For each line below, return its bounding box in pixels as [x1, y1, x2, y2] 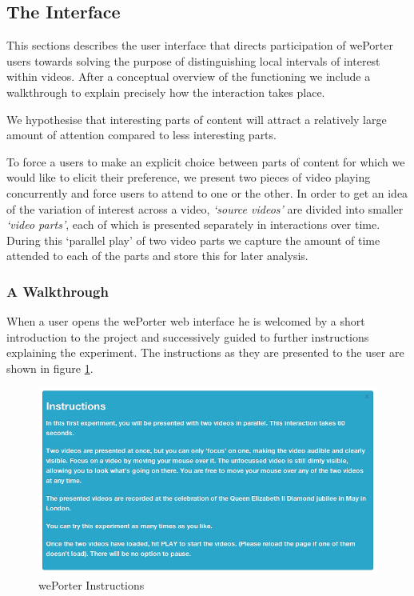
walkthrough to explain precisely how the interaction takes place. [6, 83, 325, 100]
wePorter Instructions [38, 576, 145, 593]
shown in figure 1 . [6, 359, 94, 376]
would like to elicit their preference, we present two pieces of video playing [6, 169, 371, 186]
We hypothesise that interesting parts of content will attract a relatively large [6, 110, 387, 127]
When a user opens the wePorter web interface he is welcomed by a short [6, 313, 365, 330]
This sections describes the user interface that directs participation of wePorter [6, 37, 393, 54]
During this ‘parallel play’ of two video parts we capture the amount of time [6, 231, 380, 248]
